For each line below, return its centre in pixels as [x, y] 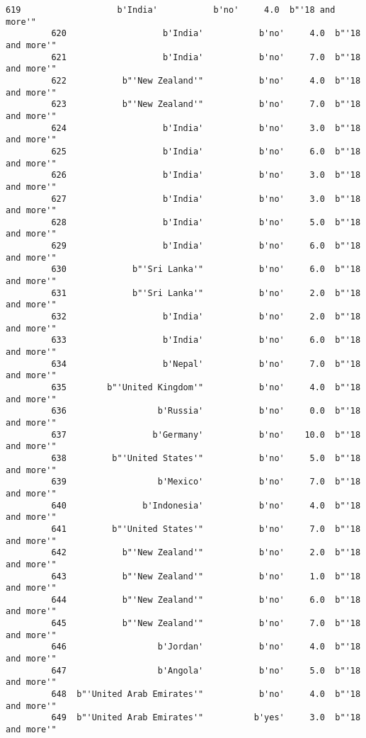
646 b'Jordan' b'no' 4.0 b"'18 [206, 647]
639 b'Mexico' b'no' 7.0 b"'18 [206, 482]
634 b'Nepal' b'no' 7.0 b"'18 [206, 364]
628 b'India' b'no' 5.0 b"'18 [206, 222]
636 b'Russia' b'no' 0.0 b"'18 [206, 411]
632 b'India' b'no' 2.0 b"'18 [206, 317]
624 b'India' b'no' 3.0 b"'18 [206, 128]
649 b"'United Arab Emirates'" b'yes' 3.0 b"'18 [206, 718]
